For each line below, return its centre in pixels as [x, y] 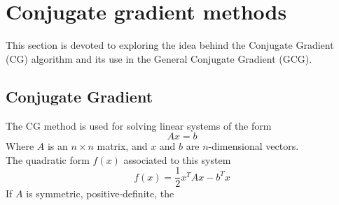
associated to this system [177, 159]
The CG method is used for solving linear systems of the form [139, 125]
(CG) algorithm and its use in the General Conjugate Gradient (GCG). [159, 58]
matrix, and [122, 146]
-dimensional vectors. [254, 146]
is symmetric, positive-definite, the [100, 193]
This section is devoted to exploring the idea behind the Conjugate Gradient [170, 45]
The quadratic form [48, 159]
